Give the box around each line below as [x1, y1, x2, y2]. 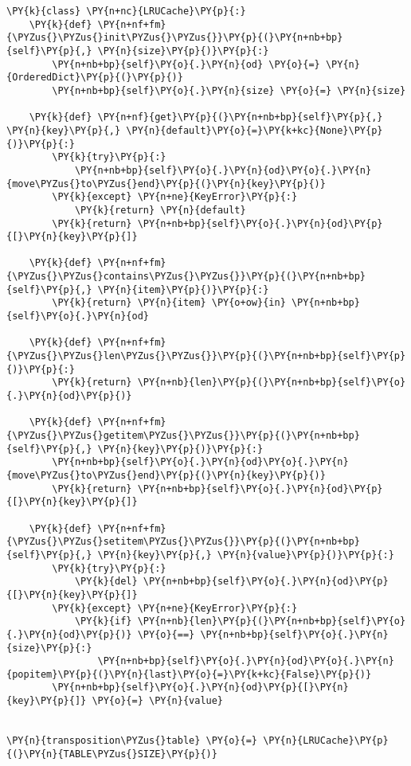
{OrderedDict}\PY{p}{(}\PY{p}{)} [6, 72, 183, 84]
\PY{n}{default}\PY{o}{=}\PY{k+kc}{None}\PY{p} [126, 124, 383, 136]
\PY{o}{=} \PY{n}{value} [92, 695, 224, 707]
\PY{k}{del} [74, 576, 138, 588]
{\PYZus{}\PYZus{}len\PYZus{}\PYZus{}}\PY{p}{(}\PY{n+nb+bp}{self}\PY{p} [6, 350, 406, 362]
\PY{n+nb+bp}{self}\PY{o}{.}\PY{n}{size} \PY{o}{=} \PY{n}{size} [52, 84, 406, 96]
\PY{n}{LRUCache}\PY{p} [263, 735, 389, 747]
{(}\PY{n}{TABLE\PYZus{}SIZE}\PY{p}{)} [6, 748, 217, 760]
